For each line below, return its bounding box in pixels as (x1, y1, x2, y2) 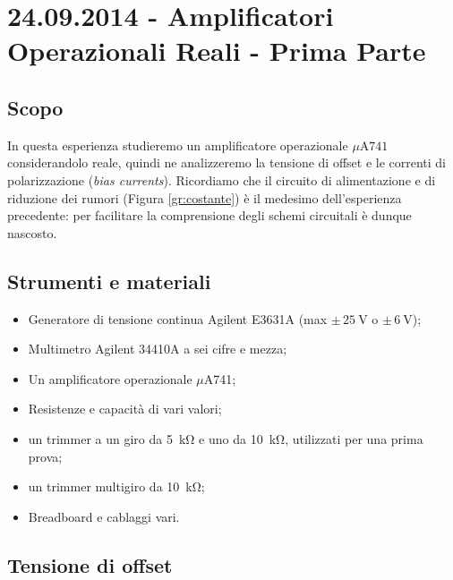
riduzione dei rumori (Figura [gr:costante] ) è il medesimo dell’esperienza (7, 188, 402, 207)
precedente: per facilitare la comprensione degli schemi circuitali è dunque (7, 206, 412, 225)
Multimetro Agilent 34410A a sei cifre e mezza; (28, 339, 287, 358)
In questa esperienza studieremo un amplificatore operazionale (7, 135, 348, 154)
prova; (28, 447, 63, 465)
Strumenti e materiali (7, 267, 211, 294)
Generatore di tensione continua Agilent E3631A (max (28, 309, 328, 328)
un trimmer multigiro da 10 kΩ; (28, 477, 205, 496)
